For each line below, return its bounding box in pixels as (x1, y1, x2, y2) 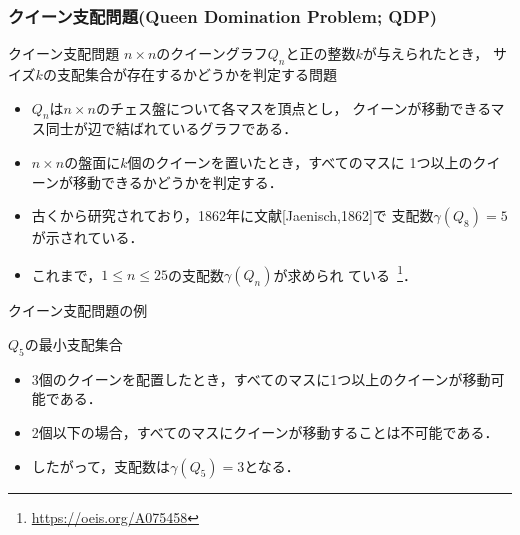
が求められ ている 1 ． (273, 261, 417, 285)
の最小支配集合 (24, 334, 123, 355)
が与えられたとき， (362, 43, 489, 64)
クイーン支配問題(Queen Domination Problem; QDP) (8, 3, 438, 28)
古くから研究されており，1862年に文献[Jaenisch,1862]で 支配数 (31, 205, 434, 226)
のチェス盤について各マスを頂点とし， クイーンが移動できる (95, 97, 491, 118)
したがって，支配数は (31, 455, 171, 476)
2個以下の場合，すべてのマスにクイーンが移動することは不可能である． (31, 422, 499, 443)
